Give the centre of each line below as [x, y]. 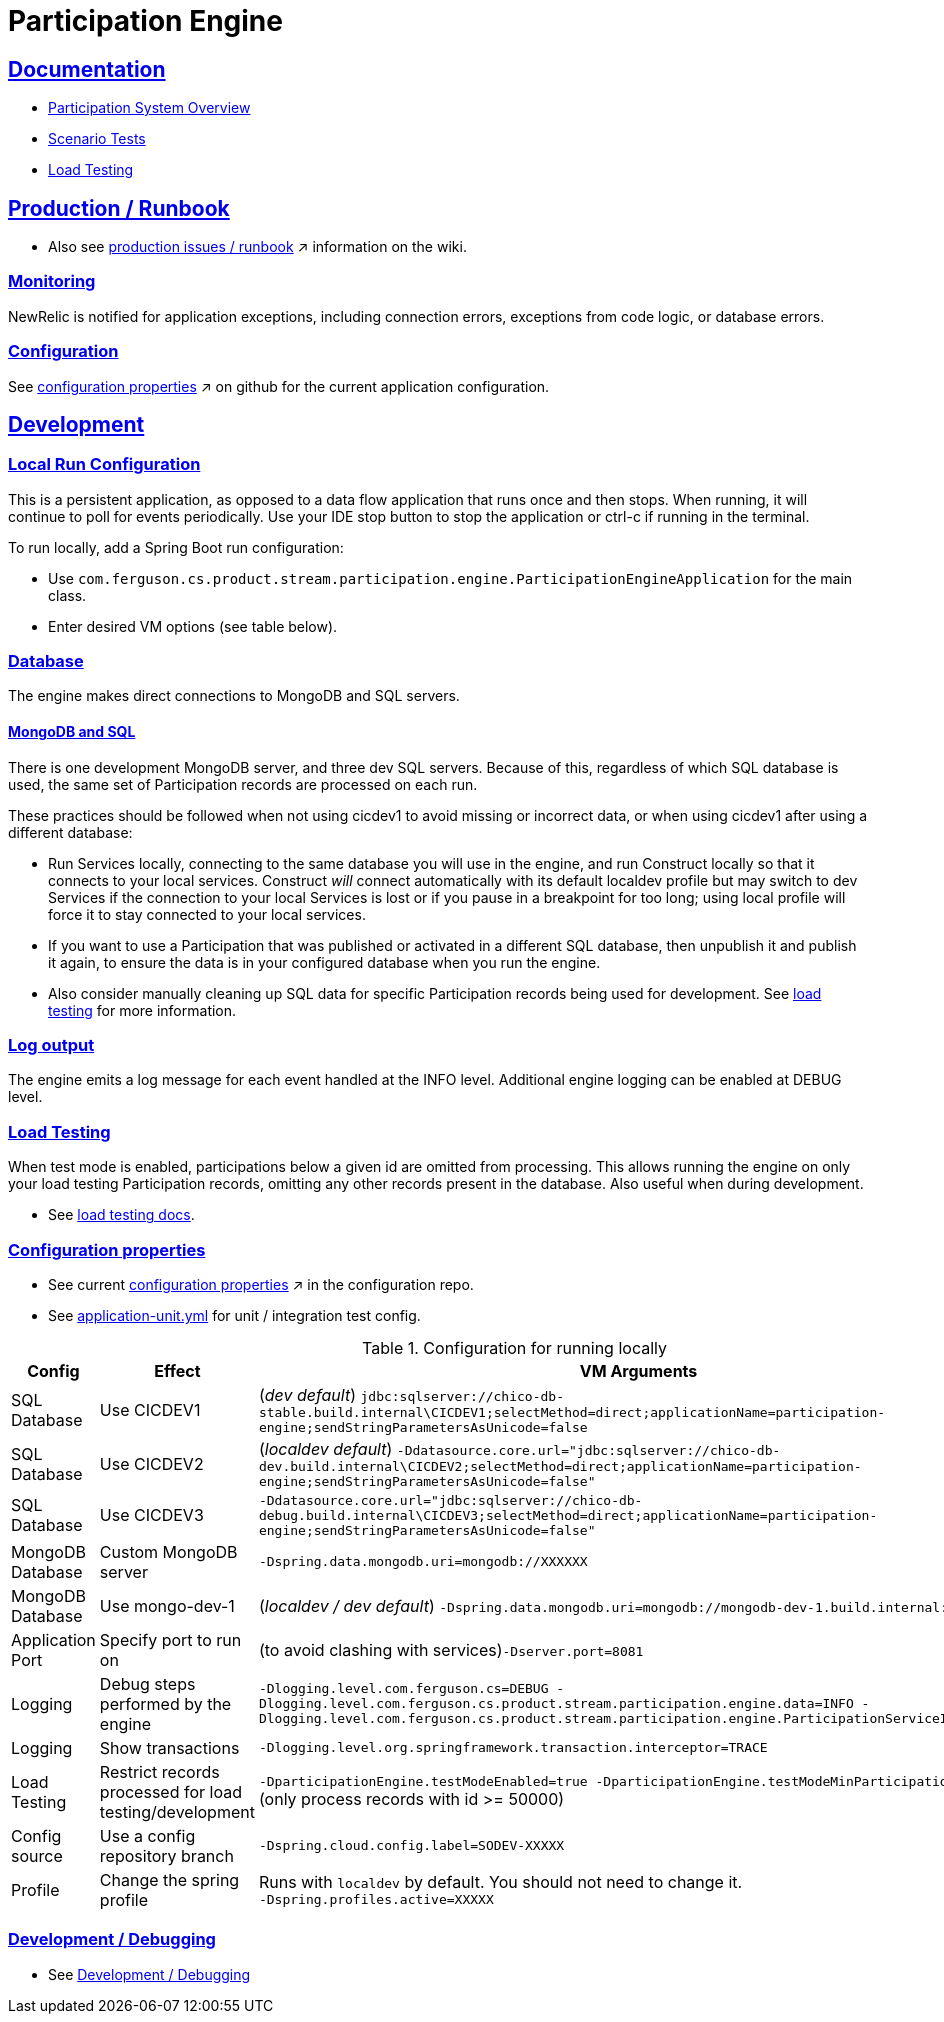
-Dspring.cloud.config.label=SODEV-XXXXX [411, 1846]
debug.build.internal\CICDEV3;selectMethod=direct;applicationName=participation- [568, 1515]
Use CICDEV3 [151, 1515]
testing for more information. [142, 1010]
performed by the [165, 1703]
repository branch [166, 1855]
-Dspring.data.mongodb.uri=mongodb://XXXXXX [423, 1562]
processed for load [170, 1791]
